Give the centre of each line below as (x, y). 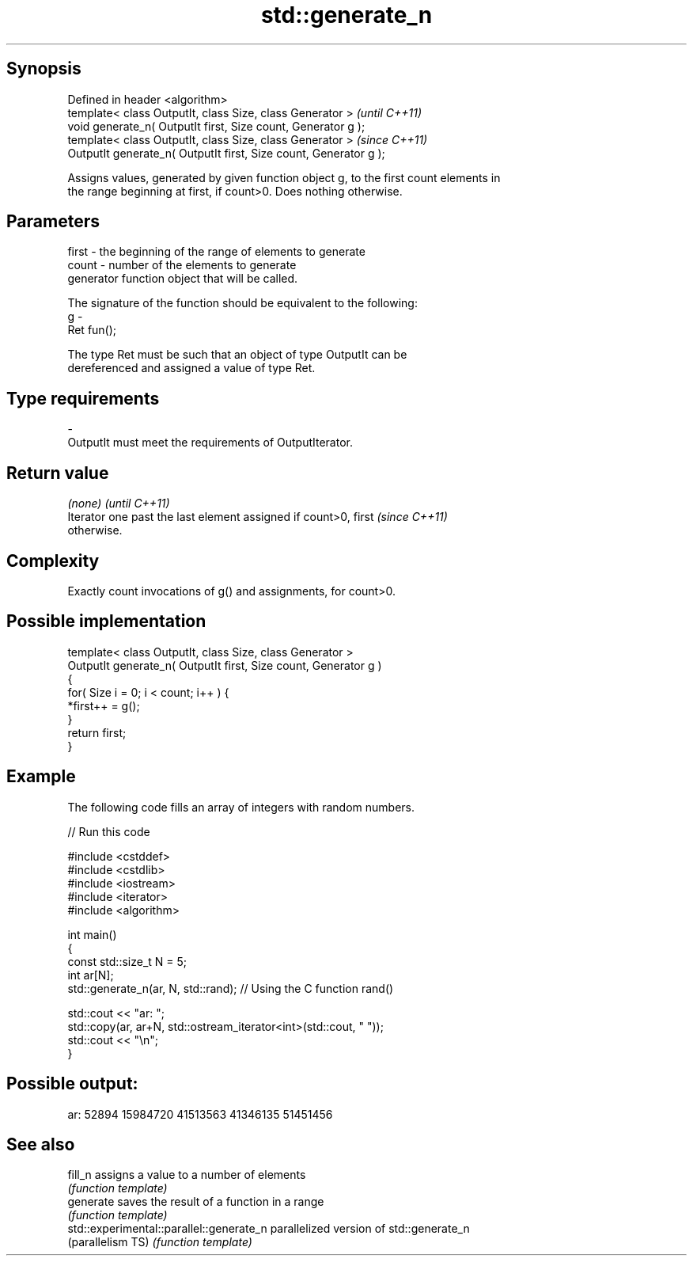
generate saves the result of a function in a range (196, 1202)
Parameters (53, 222)
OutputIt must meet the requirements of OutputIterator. (210, 443)
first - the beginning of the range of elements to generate (216, 252)
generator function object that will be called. (183, 279)
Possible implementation (106, 621)
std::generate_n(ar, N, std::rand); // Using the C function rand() (231, 988)
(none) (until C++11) (119, 504)
